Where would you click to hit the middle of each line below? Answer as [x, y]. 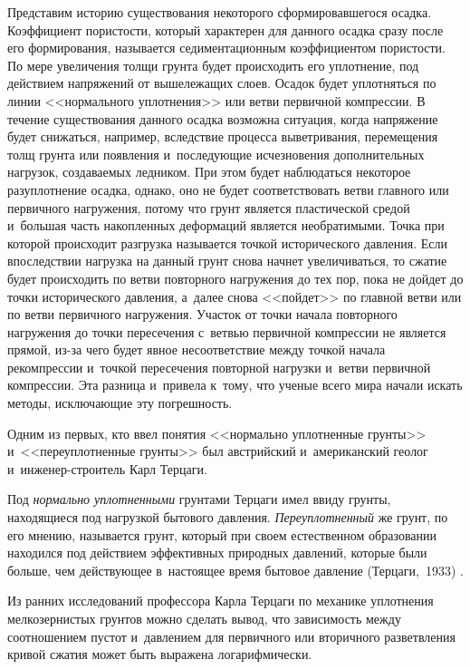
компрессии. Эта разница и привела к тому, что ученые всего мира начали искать [235, 385]
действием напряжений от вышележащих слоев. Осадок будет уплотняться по [222, 83]
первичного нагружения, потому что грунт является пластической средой [209, 207]
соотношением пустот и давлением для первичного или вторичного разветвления [231, 636]
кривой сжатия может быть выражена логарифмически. [160, 654]
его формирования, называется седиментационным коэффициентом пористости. [227, 48]
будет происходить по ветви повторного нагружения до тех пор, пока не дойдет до [235, 278]
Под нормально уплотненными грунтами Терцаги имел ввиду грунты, [199, 499]
